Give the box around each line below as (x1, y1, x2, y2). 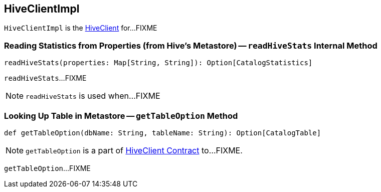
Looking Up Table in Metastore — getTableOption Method (4, 110, 238, 121)
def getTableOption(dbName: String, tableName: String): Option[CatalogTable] (4, 128, 321, 137)
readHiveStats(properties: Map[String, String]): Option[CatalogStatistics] (4, 59, 313, 67)
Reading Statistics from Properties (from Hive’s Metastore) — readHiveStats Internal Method (4, 40, 377, 51)
